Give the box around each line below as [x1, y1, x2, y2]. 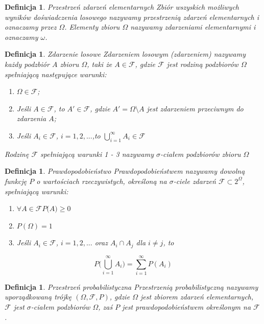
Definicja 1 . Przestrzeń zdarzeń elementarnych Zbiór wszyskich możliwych [5, 2, 239, 12]
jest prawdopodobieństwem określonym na [122, 302, 251, 312]
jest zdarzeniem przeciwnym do [147, 103, 244, 113]
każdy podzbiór [5, 58, 50, 69]
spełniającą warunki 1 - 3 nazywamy [40, 148, 154, 159]
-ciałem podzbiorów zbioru [160, 148, 241, 159]
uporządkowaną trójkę [5, 291, 72, 302]
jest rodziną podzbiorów [166, 58, 238, 69]
